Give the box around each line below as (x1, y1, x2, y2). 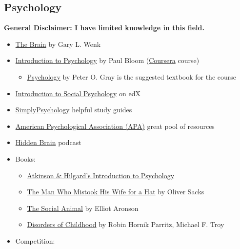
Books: (15, 153, 36, 164)
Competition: (15, 235, 55, 246)
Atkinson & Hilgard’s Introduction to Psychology (27, 170, 175, 180)
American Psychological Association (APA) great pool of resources (15, 121, 215, 131)
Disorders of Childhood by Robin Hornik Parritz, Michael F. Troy (27, 219, 224, 229)
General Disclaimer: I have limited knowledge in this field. (4, 22, 204, 33)
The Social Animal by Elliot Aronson (27, 203, 139, 213)
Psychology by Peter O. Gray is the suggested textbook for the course (27, 71, 237, 82)
